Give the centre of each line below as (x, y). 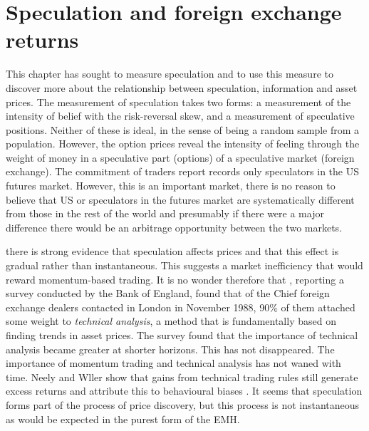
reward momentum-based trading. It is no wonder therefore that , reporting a (175, 279)
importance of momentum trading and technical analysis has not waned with (173, 363)
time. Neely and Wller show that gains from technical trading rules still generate (182, 377)
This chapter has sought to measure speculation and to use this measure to (170, 74)
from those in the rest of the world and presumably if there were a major (165, 213)
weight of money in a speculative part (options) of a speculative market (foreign (180, 157)
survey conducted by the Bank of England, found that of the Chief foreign (168, 293)
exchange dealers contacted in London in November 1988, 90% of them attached (181, 307)
